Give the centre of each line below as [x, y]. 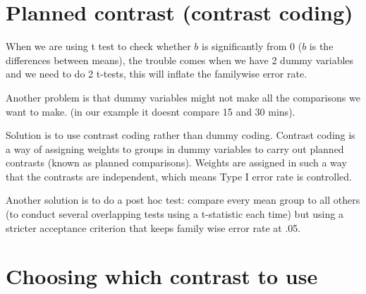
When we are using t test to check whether [98, 46]
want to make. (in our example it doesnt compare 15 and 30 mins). [151, 111]
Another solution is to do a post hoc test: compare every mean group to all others [183, 200]
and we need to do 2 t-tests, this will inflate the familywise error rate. [157, 74]
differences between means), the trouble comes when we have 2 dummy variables [180, 60]
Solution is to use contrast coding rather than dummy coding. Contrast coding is [181, 135]
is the [321, 46]
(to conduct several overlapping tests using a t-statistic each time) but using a [175, 214]
